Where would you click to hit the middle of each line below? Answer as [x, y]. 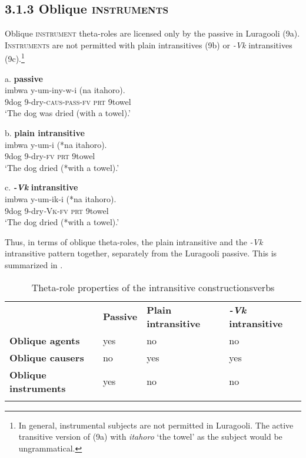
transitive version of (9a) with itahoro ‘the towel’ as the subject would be [150, 436]
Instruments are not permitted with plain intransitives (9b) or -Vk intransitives [149, 45]
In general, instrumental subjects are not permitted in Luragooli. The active [156, 425]
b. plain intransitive [45, 133]
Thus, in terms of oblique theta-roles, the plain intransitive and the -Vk [134, 241]
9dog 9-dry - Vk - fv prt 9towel [57, 210]
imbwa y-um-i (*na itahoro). [56, 144]
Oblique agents [45, 340]
